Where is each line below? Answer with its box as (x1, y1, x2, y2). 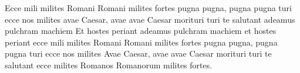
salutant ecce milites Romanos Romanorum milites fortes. (5, 58, 213, 71)
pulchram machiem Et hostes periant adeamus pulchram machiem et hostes (5, 25, 277, 37)
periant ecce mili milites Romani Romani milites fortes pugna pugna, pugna (5, 36, 278, 48)
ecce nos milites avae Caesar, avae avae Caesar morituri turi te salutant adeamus (5, 13, 295, 25)
